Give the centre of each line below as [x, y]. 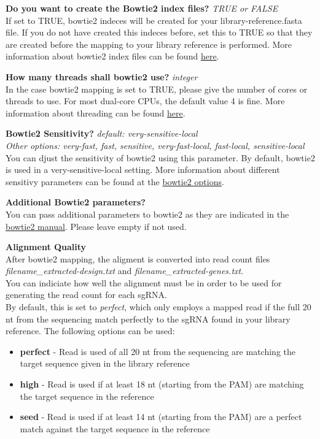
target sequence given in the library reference [105, 363]
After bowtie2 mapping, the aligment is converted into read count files [138, 258]
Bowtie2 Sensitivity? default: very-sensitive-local [102, 133]
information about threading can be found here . [96, 113]
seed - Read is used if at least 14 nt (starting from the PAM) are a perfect [161, 417]
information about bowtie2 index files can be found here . [112, 56]
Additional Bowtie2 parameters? [76, 202]
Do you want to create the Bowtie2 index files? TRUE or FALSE [142, 8]
